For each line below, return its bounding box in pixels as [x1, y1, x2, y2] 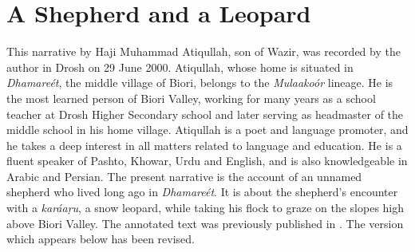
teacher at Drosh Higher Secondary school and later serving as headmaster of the [6, 105, 404, 122]
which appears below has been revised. [6, 230, 195, 247]
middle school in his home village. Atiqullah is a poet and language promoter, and [6, 121, 409, 138]
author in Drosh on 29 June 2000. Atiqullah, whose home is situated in [6, 58, 354, 75]
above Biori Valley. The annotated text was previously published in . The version [6, 215, 404, 231]
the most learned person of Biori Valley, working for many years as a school [6, 89, 376, 106]
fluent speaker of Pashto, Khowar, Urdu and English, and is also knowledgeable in [6, 152, 408, 169]
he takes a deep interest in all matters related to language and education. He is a [6, 136, 402, 153]
